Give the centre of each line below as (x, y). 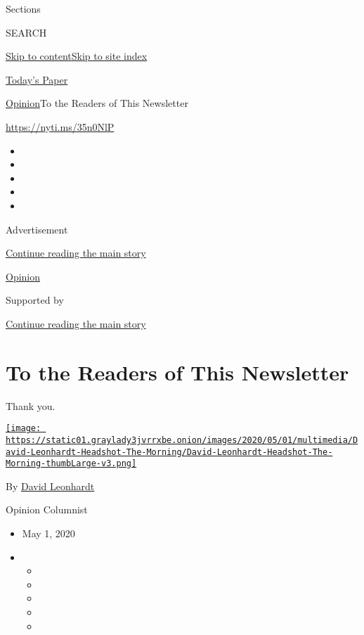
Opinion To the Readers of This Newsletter (97, 103)
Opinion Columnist (47, 509)
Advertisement (37, 229)
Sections (23, 8)
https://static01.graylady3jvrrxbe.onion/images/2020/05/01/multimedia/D (182, 440)
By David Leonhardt (50, 486)
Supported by (35, 300)
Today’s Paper (37, 79)
